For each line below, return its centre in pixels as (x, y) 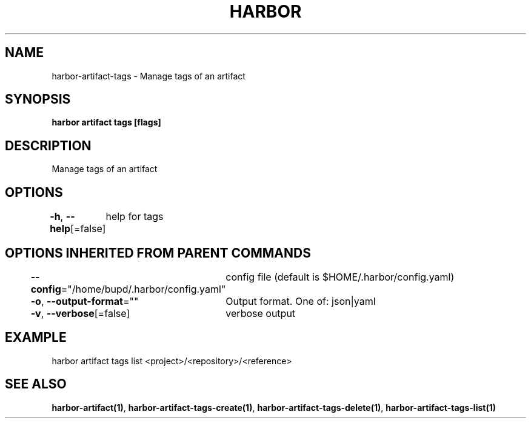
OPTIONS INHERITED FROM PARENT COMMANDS (158, 253)
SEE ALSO (36, 384)
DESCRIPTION (48, 145)
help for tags (135, 217)
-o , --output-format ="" (85, 301)
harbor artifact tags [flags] (106, 122)
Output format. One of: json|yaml (301, 301)
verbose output (261, 313)
